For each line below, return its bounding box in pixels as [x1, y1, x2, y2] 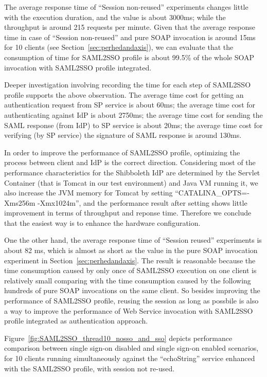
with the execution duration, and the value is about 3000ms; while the [4, 11, 226, 22]
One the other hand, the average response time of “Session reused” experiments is [4, 235, 262, 245]
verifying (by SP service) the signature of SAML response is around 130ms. [4, 130, 242, 140]
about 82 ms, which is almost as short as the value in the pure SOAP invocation [4, 245, 258, 256]
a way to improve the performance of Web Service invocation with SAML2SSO [4, 305, 253, 316]
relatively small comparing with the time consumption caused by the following [4, 275, 251, 285]
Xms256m [4, 197, 35, 208]
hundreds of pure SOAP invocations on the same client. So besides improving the [4, 285, 260, 296]
